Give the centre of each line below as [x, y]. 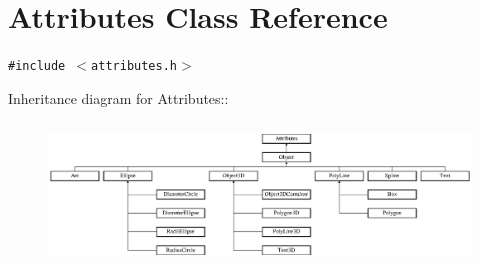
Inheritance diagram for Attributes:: [118, 97]
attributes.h [134, 66]
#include [37, 66]
